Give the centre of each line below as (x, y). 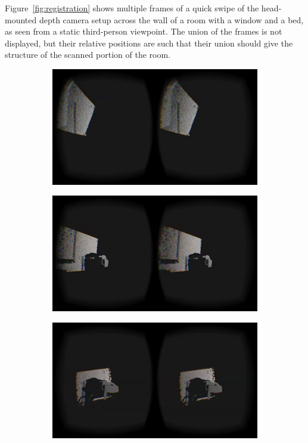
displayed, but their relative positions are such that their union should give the (149, 43)
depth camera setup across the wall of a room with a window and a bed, (171, 19)
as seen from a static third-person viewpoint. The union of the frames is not (144, 31)
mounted (21, 19)
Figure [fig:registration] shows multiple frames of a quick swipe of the (132, 8)
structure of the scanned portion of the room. (88, 55)
